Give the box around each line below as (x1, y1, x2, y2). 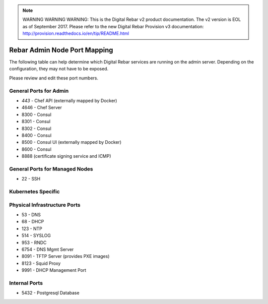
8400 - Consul (21, 132, 52, 138)
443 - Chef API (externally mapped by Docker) (21, 98, 118, 104)
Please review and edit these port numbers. (9, 75, 99, 81)
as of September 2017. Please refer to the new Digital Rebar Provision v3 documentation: (22, 23, 204, 29)
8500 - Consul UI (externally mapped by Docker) (21, 139, 122, 145)
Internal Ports (9, 279, 43, 286)
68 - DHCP (21, 219, 44, 225)
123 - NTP (21, 226, 42, 232)
